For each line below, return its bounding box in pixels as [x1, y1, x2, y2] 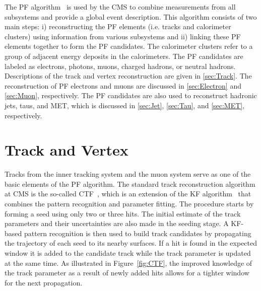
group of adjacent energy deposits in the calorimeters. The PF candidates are [5, 50, 243, 61]
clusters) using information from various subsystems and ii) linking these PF [5, 31, 241, 41]
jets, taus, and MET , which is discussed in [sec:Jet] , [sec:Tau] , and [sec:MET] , [5, 100, 245, 110]
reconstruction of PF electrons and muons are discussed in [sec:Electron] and [5, 80, 241, 91]
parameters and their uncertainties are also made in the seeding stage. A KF [5, 218, 241, 229]
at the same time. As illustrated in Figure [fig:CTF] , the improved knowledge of [5, 257, 252, 268]
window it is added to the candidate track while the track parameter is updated [5, 248, 251, 258]
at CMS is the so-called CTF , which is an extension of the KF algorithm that [5, 188, 251, 199]
